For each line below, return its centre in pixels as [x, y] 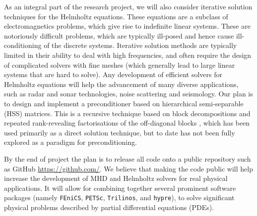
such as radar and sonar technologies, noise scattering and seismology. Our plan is [128, 94]
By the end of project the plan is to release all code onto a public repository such [128, 158]
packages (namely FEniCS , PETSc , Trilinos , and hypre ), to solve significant [119, 197]
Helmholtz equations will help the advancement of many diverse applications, [121, 84]
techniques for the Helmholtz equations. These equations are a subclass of [116, 16]
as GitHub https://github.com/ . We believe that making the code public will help [128, 168]
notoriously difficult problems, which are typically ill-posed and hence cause [119, 35]
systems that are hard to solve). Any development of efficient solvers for [113, 74]
